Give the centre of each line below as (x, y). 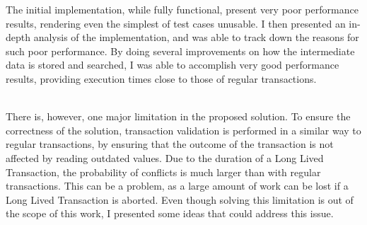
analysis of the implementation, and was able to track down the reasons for (196, 37)
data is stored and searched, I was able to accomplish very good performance (173, 65)
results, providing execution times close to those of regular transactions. (161, 78)
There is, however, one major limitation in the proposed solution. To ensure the (178, 116)
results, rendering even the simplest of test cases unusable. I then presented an (176, 23)
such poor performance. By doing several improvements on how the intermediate (180, 51)
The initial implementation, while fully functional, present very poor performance (182, 9)
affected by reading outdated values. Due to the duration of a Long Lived (165, 157)
